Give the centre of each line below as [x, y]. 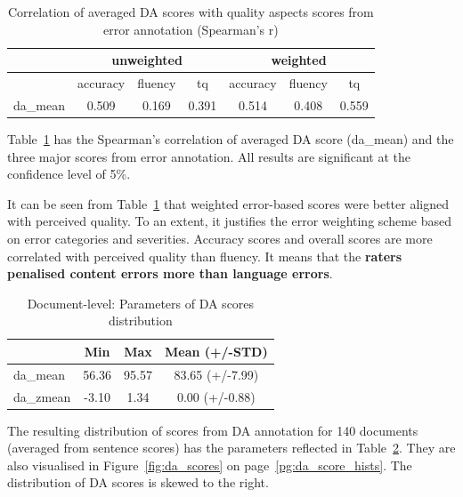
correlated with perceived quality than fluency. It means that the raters [205, 256]
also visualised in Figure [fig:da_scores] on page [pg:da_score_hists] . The [210, 465]
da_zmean [42, 396]
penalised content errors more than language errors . [170, 273]
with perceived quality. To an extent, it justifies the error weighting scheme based [229, 221]
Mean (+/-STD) [216, 351]
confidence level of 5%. [69, 174]
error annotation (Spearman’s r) [191, 29]
